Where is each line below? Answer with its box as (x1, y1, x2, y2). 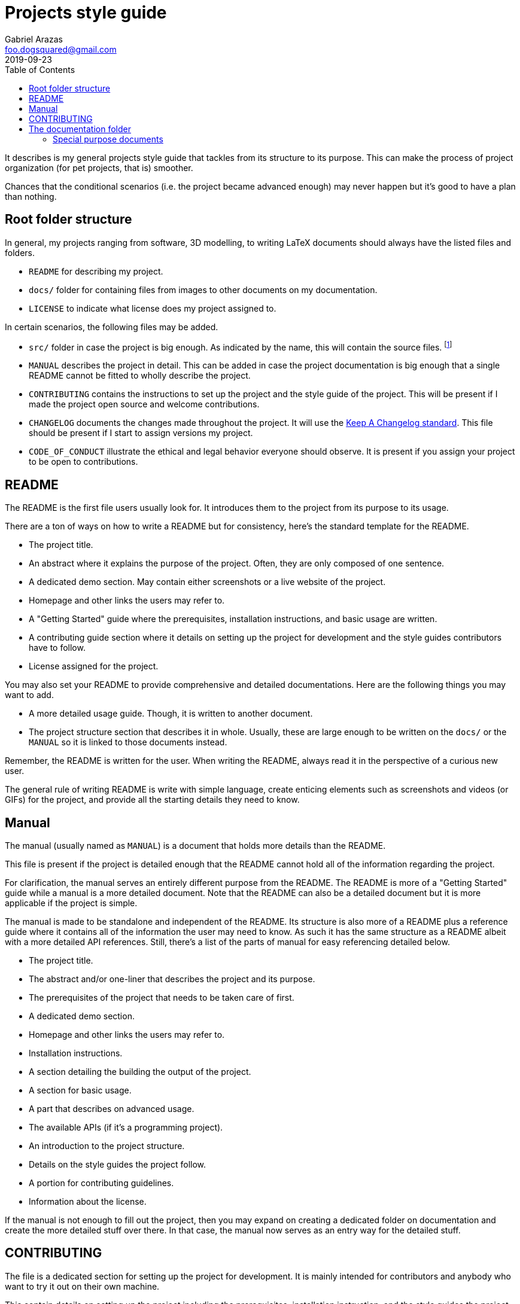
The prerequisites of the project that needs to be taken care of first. (29, 992, 294, 1003)
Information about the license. (29, 1196, 147, 1206)
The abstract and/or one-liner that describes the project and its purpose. (29, 973, 315, 984)
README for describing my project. (29, 266, 163, 276)
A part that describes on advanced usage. (29, 1103, 194, 1114)
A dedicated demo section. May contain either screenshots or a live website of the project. (29, 577, 386, 587)
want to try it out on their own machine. (5, 1281, 160, 1291)
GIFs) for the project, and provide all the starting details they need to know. (5, 794, 300, 805)
